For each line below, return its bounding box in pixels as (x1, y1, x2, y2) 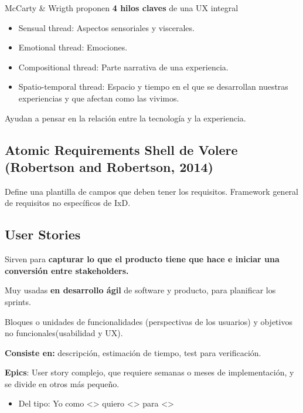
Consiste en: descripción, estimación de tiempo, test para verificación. (5, 346, 261, 358)
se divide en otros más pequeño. (5, 377, 120, 390)
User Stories (5, 225, 81, 243)
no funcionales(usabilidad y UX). (5, 327, 123, 339)
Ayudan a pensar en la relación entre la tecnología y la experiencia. (5, 111, 246, 124)
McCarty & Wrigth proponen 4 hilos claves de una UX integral (5, 2, 239, 13)
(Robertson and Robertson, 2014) (5, 157, 213, 175)
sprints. (5, 295, 31, 307)
